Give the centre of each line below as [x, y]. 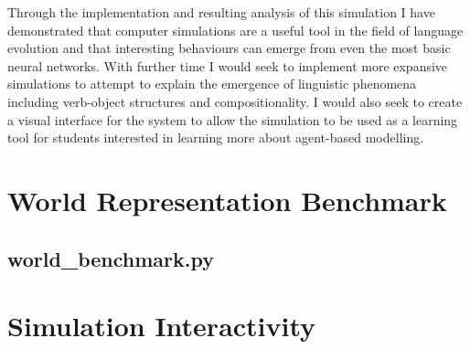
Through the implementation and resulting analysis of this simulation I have [221, 12]
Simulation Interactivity [162, 326]
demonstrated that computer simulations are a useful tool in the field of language [235, 30]
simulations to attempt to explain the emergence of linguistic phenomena [212, 84]
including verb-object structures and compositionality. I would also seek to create [235, 101]
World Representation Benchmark [227, 200]
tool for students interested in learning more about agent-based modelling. [216, 137]
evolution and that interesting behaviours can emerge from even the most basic [229, 48]
